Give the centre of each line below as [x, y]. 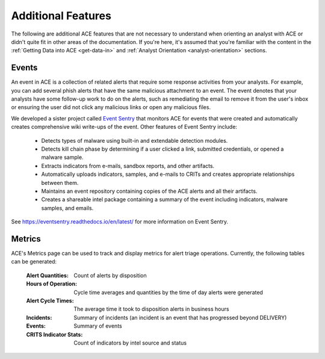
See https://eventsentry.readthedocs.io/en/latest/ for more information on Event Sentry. [120, 222]
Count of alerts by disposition [110, 275]
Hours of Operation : [52, 284]
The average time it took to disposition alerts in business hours [151, 309]
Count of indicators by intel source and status [130, 343]
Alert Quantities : [48, 275]
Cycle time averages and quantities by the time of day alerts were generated [168, 292]
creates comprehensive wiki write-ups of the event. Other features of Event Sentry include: [124, 127]
